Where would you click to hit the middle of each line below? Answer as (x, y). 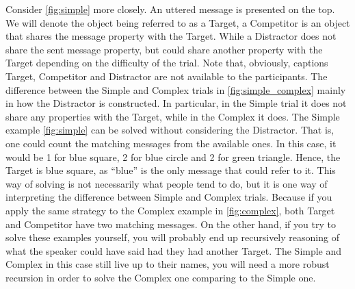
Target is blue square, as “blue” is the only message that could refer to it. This (171, 170)
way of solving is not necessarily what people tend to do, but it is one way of (167, 183)
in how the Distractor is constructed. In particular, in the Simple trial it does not (176, 103)
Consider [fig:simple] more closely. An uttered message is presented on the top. (170, 9)
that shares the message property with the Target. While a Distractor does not (171, 36)
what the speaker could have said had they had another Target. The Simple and (174, 250)
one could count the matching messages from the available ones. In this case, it (171, 143)
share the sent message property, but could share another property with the (164, 49)
